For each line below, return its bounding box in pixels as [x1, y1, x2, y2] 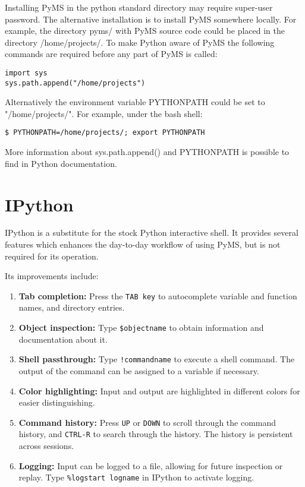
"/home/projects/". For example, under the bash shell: [5, 107, 203, 119]
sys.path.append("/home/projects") [5, 78, 146, 87]
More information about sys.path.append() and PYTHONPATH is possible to [5, 146, 290, 158]
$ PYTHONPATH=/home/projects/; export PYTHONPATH [5, 128, 205, 137]
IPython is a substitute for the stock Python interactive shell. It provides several [5, 226, 298, 239]
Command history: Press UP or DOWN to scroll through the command [18, 416, 276, 428]
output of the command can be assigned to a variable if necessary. [18, 364, 259, 377]
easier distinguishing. [18, 396, 95, 409]
